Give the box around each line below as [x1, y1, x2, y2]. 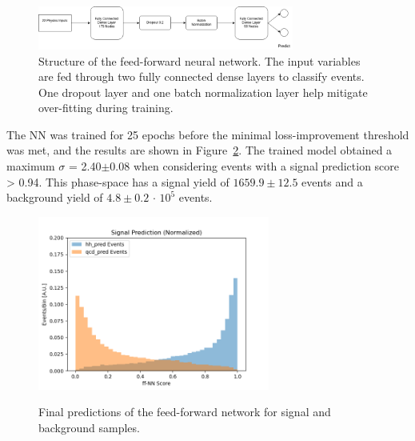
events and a [301, 173, 363, 190]
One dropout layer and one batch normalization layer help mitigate [38, 83, 368, 100]
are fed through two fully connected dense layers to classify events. [38, 68, 365, 85]
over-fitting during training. [38, 99, 174, 116]
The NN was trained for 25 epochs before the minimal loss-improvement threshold [6, 126, 409, 142]
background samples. [38, 419, 140, 436]
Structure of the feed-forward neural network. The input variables [38, 52, 361, 69]
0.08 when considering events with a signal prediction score [110, 158, 400, 174]
